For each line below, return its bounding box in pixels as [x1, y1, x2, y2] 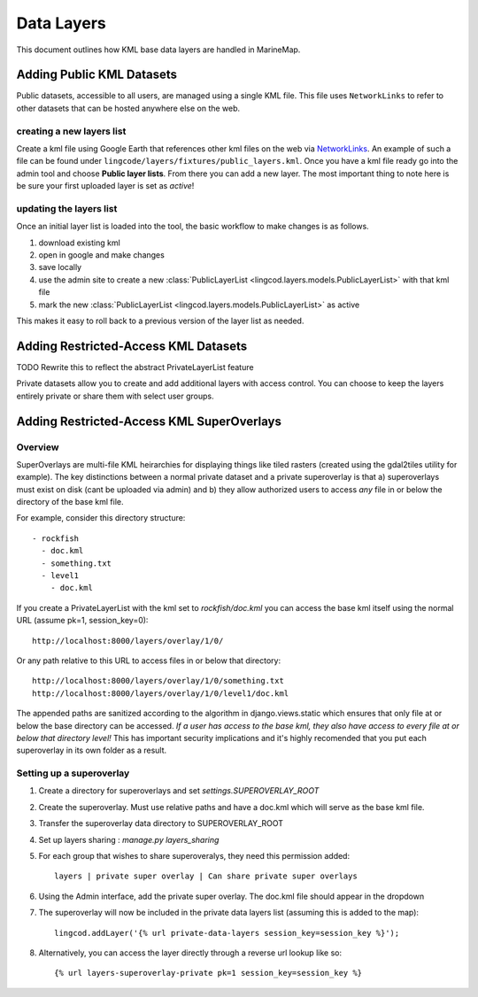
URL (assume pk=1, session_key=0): [16, 615, 149, 626]
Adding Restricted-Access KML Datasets [16, 338, 248, 353]
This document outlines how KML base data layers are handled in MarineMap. [16, 44, 301, 55]
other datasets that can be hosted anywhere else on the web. [16, 103, 241, 113]
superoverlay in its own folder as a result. [16, 745, 167, 756]
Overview [16, 441, 59, 453]
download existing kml [38, 237, 121, 248]
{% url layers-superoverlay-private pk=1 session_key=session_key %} [54, 968, 363, 978]
